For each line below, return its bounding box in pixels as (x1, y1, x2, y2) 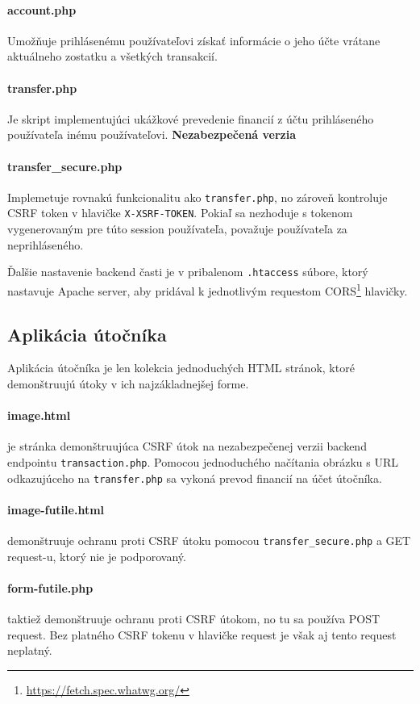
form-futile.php (7, 579, 94, 596)
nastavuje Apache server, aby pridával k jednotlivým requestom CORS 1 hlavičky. (7, 279, 408, 299)
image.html (7, 407, 71, 424)
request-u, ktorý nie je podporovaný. (7, 547, 186, 564)
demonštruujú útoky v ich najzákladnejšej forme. (7, 375, 249, 392)
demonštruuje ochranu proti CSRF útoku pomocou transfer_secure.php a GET (7, 532, 411, 549)
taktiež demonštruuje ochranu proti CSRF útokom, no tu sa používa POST (7, 610, 380, 627)
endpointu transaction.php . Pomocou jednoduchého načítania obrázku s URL (7, 453, 398, 470)
